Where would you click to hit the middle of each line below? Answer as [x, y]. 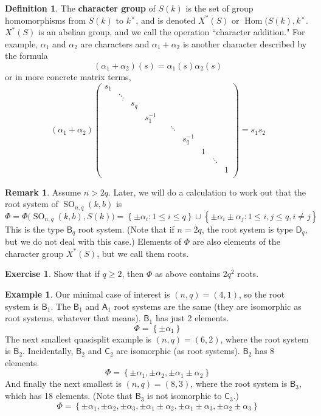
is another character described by [245, 43]
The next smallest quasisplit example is [78, 339]
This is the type [34, 229]
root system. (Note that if [126, 229]
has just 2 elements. [192, 318]
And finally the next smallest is [63, 384]
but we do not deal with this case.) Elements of [93, 241]
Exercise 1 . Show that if [52, 274]
